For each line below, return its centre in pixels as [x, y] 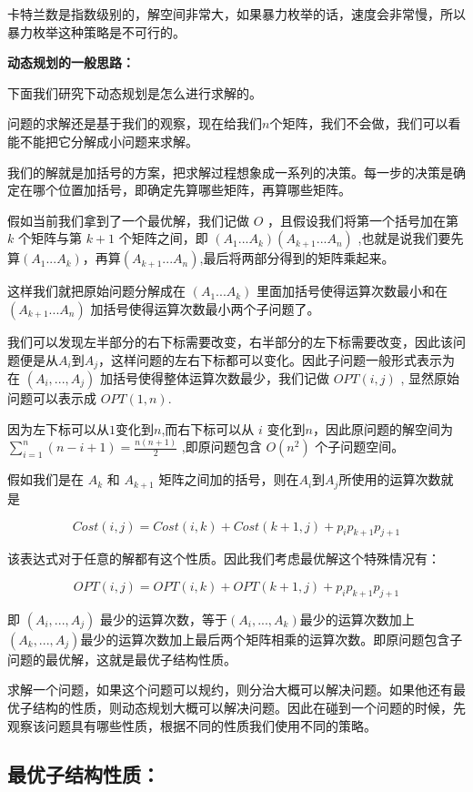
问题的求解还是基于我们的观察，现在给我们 [135, 123]
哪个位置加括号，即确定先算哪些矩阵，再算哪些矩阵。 [191, 190]
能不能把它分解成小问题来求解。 [103, 141]
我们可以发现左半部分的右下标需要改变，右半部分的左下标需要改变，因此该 [230, 341]
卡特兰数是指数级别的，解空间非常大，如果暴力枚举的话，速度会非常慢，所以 [236, 14]
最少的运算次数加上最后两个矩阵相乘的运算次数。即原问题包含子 [272, 639]
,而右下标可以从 [208, 428]
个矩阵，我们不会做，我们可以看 [365, 123]
